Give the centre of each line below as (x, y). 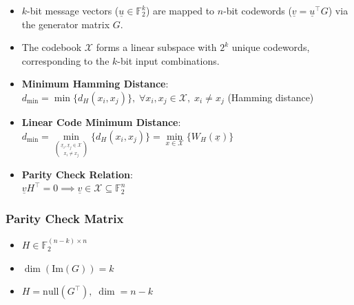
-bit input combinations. (168, 60)
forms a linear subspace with (156, 47)
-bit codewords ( (258, 10)
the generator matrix (66, 24)
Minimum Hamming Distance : (95, 84)
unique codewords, (271, 47)
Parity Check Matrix (65, 218)
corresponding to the (65, 60)
